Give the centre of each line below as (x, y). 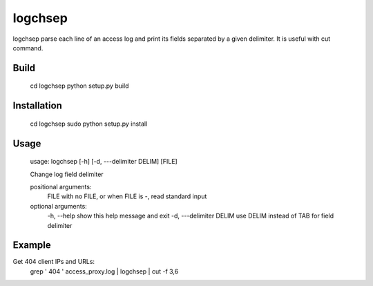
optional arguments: (59, 206)
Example (32, 245)
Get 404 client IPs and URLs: (54, 262)
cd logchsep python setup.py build (79, 86)
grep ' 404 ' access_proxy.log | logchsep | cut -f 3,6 (104, 271)
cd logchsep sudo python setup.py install (89, 124)
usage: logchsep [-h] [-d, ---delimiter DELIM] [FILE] (104, 162)
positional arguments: (61, 187)
